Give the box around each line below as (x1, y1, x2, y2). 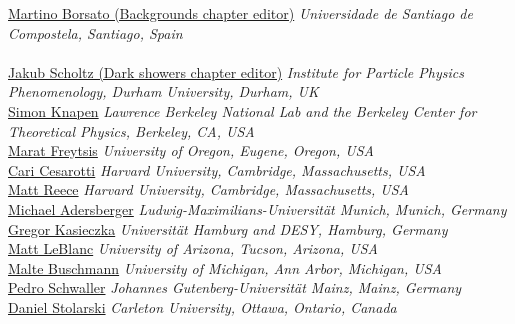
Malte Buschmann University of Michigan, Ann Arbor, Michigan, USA (8, 257, 442, 278)
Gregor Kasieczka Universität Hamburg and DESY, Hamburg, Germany (8, 218, 448, 239)
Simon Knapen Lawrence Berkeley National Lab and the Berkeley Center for (8, 100, 477, 121)
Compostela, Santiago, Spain (8, 22, 183, 43)
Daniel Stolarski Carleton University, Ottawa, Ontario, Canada (8, 296, 397, 317)
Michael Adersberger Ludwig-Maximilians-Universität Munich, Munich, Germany (8, 198, 507, 219)
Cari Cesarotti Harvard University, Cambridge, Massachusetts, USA (8, 159, 426, 180)
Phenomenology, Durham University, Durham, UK (8, 81, 319, 102)
